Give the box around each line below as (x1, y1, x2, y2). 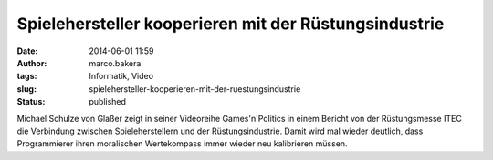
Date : (16, 45, 38, 56)
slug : (16, 83, 37, 95)
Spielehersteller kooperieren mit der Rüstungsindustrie (16, 14, 445, 34)
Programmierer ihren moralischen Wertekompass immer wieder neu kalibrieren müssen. (16, 138, 348, 149)
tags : (16, 71, 37, 82)
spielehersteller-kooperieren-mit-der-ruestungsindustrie (89, 83, 301, 95)
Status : (16, 96, 46, 107)
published (89, 96, 127, 107)
